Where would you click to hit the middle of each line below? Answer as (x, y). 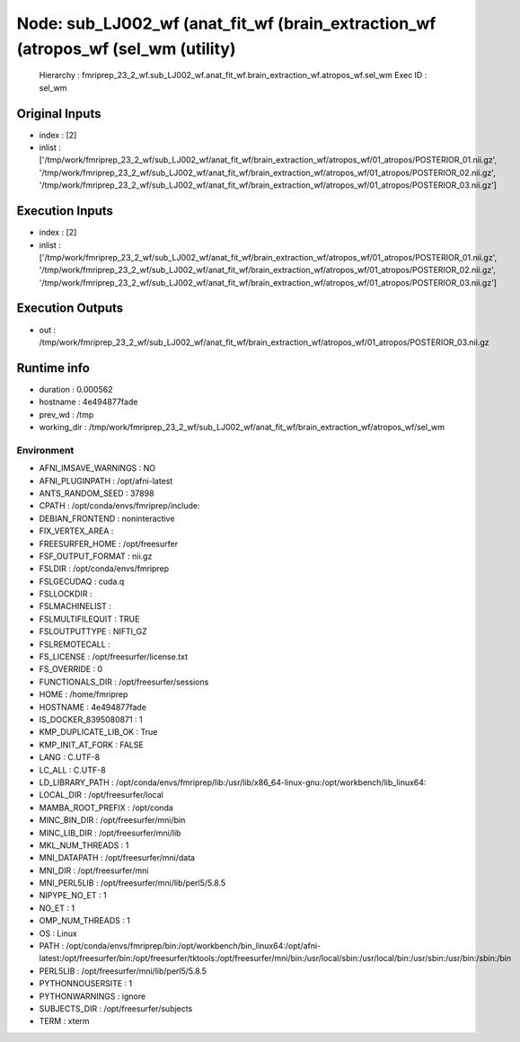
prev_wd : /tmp (66, 414)
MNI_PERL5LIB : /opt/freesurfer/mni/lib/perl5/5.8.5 (132, 883)
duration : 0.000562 (76, 389)
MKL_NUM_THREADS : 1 (84, 845)
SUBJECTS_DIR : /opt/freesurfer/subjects (116, 1008)
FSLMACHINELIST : (75, 606)
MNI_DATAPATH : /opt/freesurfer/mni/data (117, 858)
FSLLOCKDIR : (66, 594)
